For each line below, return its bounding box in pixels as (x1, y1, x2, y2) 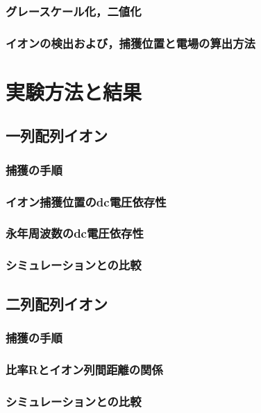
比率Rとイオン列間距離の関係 (6, 360, 163, 378)
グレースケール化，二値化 (6, 2, 142, 19)
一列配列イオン (6, 125, 108, 146)
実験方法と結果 (6, 77, 142, 105)
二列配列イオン (6, 292, 108, 314)
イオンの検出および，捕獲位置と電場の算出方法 (6, 34, 255, 51)
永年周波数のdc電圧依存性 (6, 225, 144, 242)
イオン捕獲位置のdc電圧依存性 (6, 193, 167, 210)
